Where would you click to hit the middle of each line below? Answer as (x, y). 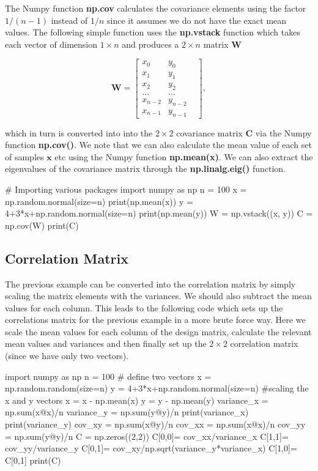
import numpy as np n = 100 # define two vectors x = (108, 376)
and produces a (150, 44)
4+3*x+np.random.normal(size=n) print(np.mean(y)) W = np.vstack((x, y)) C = (159, 213)
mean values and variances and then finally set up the (106, 343)
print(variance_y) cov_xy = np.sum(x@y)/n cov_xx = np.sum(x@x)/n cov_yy (155, 424)
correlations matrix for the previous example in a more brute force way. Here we (155, 320)
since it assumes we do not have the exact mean (197, 20)
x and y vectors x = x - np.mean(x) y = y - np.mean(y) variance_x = (137, 400)
